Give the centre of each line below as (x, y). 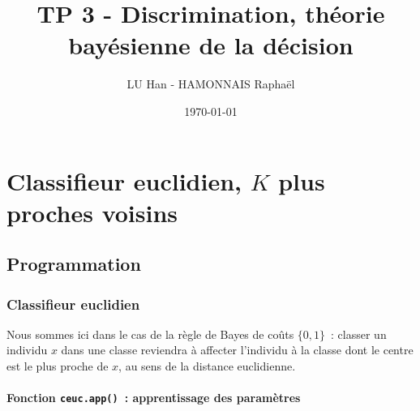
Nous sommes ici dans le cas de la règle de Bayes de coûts (150, 334)
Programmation (74, 264)
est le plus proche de (58, 366)
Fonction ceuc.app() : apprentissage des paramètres (154, 398)
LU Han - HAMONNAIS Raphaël (211, 84)
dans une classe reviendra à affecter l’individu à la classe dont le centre (237, 350)
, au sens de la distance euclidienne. (207, 366)
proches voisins (92, 212)
